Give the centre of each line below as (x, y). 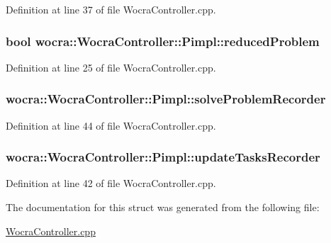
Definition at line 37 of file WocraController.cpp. (111, 9)
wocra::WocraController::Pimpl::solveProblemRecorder (166, 99)
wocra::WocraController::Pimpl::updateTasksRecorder (163, 157)
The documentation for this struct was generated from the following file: (163, 207)
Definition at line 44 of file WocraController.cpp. (111, 125)
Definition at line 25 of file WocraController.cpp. (111, 67)
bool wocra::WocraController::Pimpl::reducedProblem (163, 41)
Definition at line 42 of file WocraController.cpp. (111, 183)
